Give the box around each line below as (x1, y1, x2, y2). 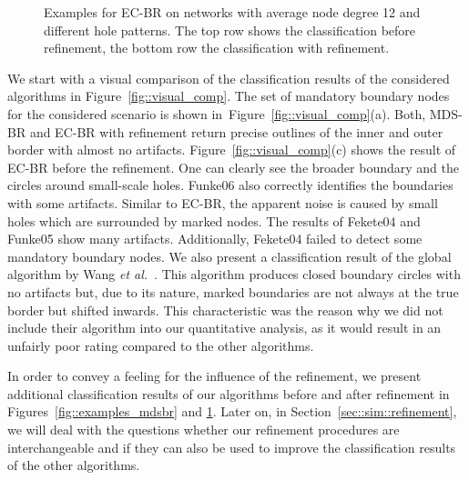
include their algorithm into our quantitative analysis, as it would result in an (7, 318, 442, 337)
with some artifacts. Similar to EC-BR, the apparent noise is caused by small (7, 193, 438, 212)
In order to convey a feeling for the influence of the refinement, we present (7, 366, 422, 385)
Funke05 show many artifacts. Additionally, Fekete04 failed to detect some (7, 229, 423, 248)
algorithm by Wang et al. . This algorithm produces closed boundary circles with (7, 265, 461, 284)
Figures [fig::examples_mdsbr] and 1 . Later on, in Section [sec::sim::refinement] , (7, 402, 457, 421)
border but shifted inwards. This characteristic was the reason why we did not (7, 300, 444, 319)
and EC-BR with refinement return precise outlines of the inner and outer (29, 122, 444, 141)
